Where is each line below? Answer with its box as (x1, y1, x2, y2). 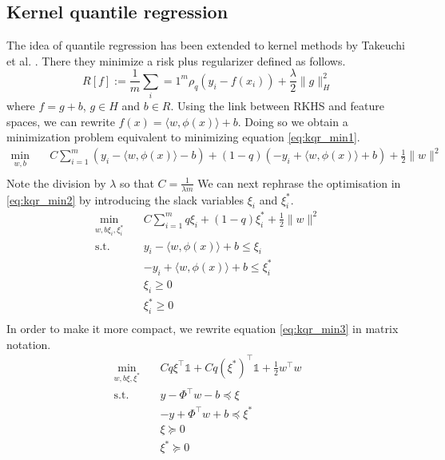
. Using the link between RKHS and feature (170, 97, 384, 114)
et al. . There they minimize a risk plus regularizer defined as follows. (6, 52, 346, 69)
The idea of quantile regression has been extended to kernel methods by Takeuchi (6, 37, 405, 54)
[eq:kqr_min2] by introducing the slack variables (6, 191, 244, 208)
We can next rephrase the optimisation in (197, 174, 401, 191)
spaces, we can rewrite (6, 113, 115, 129)
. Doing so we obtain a (237, 113, 348, 129)
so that (120, 174, 154, 191)
